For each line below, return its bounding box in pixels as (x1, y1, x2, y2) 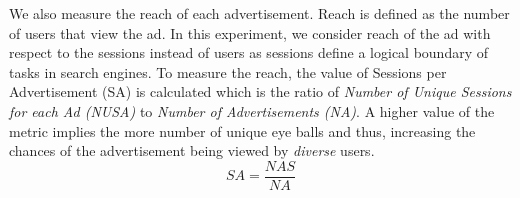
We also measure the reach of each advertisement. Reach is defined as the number (9, 3, 510, 23)
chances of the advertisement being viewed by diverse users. (9, 140, 375, 161)
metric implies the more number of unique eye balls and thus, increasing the (9, 120, 476, 141)
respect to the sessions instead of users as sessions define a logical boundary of (9, 42, 489, 63)
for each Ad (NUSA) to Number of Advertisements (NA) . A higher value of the (9, 100, 495, 121)
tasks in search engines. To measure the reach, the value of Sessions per (9, 61, 447, 82)
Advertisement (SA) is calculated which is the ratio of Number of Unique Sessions (9, 81, 512, 102)
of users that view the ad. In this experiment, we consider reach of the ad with (9, 22, 491, 43)
